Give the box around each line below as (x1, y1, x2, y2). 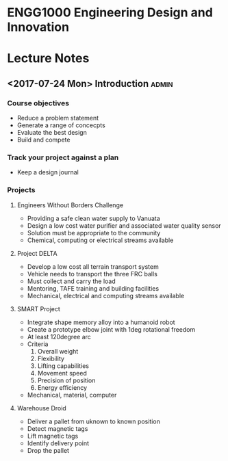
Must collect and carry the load (27, 277, 116, 285)
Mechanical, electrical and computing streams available (27, 291, 185, 300)
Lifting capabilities (37, 361, 89, 370)
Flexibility (37, 354, 65, 363)
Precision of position (37, 376, 96, 384)
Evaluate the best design (16, 129, 87, 137)
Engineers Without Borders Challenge (16, 200, 124, 209)
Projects (7, 185, 36, 195)
